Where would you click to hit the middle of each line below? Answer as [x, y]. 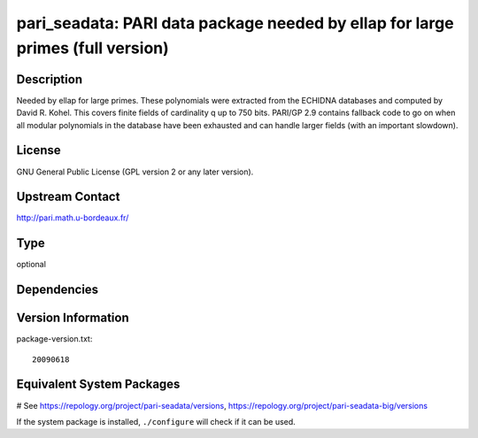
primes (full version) [93, 48]
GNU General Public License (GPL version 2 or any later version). [135, 172]
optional [31, 265]
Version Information [73, 318]
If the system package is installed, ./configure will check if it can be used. [156, 421]
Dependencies [58, 290]
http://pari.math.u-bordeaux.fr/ [73, 218]
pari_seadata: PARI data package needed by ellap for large [235, 23]
